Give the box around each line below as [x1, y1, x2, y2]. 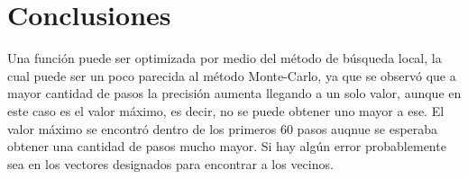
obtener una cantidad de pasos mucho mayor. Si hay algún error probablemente [7, 137, 446, 156]
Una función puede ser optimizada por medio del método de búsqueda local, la [7, 49, 442, 67]
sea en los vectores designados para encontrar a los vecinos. [7, 154, 334, 173]
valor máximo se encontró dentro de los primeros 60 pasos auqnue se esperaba [7, 119, 438, 138]
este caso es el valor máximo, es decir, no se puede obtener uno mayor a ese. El [7, 101, 445, 120]
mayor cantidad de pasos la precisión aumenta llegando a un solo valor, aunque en [7, 84, 462, 103]
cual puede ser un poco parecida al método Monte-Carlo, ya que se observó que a [7, 66, 456, 85]
